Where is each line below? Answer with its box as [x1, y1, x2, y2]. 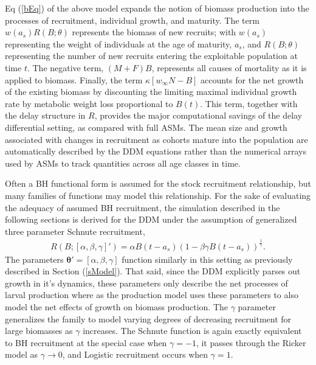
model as [5, 348, 38, 361]
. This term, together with [200, 97, 298, 109]
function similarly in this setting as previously [122, 252, 293, 265]
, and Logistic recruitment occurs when [62, 348, 208, 361]
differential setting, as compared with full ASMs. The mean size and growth [5, 120, 287, 133]
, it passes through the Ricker [196, 336, 306, 349]
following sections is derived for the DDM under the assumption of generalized [5, 213, 297, 226]
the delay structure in [5, 109, 86, 122]
